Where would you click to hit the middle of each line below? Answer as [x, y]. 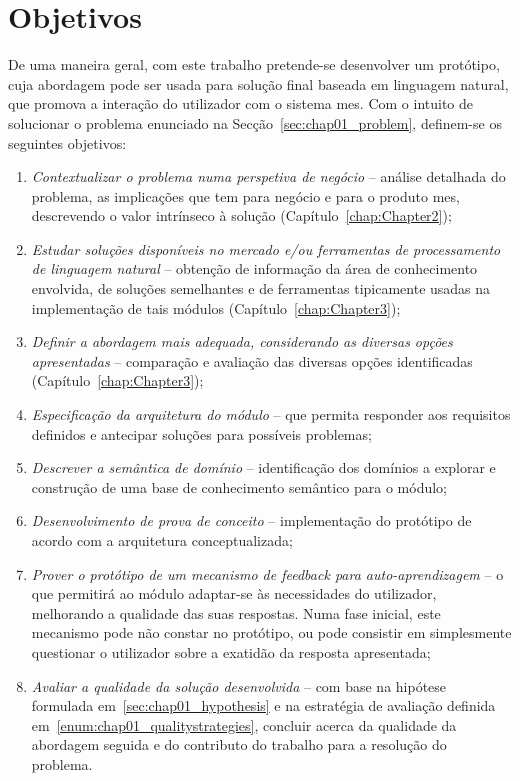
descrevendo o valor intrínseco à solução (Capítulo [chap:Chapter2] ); [241, 215]
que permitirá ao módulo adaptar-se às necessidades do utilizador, [234, 593]
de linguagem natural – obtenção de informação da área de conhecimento [254, 268]
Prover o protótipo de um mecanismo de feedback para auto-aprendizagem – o [267, 573]
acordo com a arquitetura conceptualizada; [162, 540]
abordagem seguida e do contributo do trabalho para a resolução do [239, 744]
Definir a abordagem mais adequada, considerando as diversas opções [242, 341]
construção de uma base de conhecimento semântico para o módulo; [239, 486]
